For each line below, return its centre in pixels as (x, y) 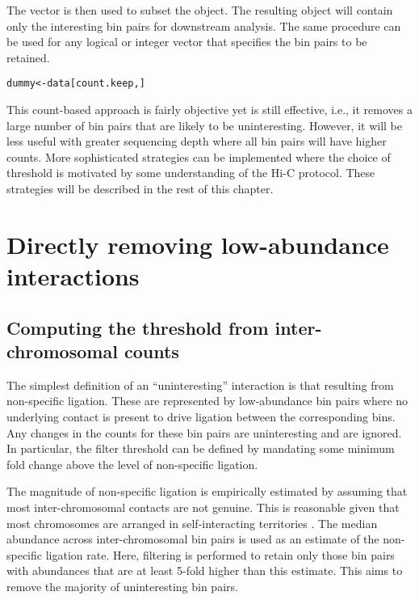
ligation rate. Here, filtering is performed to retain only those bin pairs (220, 554)
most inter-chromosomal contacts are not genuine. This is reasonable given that (203, 507)
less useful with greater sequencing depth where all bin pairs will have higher (197, 141)
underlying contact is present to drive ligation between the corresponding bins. (201, 416)
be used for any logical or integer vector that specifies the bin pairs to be (187, 42)
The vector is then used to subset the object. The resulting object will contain (200, 10)
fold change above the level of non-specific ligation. (132, 464)
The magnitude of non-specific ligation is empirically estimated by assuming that (207, 491)
